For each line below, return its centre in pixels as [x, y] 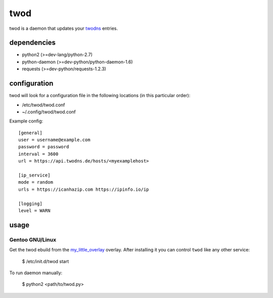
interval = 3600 [38, 154]
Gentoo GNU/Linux [33, 239]
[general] [30, 133]
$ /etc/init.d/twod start [45, 261]
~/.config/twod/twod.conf [49, 112]
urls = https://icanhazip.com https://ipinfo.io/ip [84, 189]
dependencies [32, 43]
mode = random [36, 182]
